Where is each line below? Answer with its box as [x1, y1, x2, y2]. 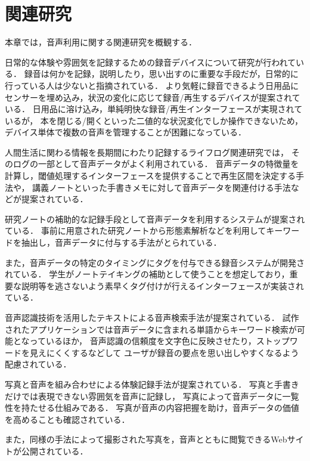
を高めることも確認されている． [5, 413, 130, 425]
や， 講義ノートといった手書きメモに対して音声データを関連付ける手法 [13, 181, 291, 193]
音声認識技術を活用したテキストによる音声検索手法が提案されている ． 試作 [5, 311, 299, 323]
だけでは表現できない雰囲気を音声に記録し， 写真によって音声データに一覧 [5, 389, 299, 402]
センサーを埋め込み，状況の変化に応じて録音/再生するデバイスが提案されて [5, 91, 300, 103]
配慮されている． [5, 358, 72, 370]
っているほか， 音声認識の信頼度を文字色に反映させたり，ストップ [29, 335, 290, 347]
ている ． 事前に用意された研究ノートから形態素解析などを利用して [5, 224, 266, 237]
